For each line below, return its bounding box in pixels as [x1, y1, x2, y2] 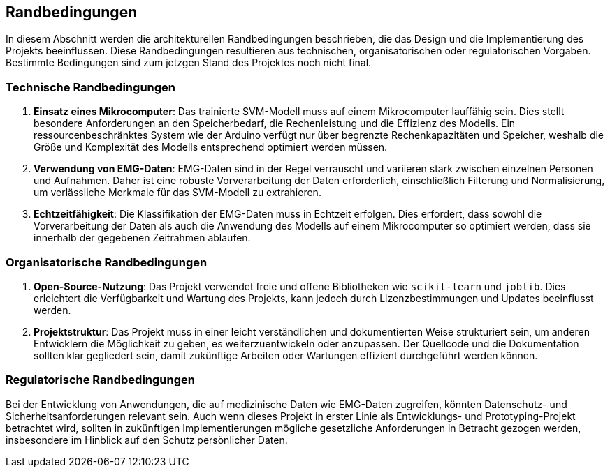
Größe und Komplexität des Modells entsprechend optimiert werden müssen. [34, 141, 388, 153]
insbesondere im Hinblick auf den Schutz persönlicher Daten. [6, 433, 288, 446]
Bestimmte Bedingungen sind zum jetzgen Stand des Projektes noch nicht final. [6, 57, 372, 69]
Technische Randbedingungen [6, 80, 176, 94]
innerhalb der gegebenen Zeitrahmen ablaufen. [34, 232, 251, 244]
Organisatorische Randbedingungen [6, 255, 208, 269]
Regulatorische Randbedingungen [6, 373, 195, 387]
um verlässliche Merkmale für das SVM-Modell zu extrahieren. [34, 186, 321, 199]
